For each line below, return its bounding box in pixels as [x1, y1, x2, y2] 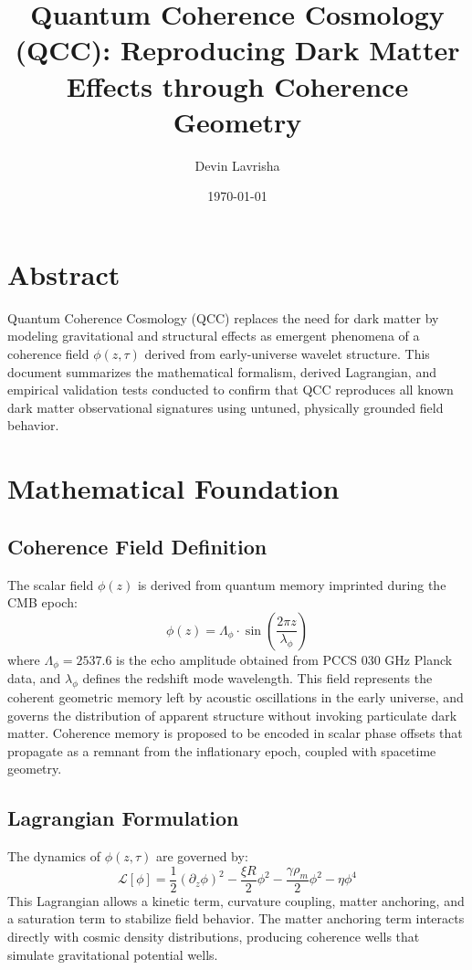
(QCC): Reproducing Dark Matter [15, 31, 460, 69]
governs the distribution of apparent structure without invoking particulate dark [7, 705, 457, 724]
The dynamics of [7, 847, 100, 866]
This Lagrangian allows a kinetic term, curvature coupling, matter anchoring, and [7, 891, 465, 910]
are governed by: [155, 847, 248, 866]
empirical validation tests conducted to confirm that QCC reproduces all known [7, 380, 454, 399]
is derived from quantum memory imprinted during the [137, 575, 446, 594]
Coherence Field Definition [7, 532, 267, 560]
